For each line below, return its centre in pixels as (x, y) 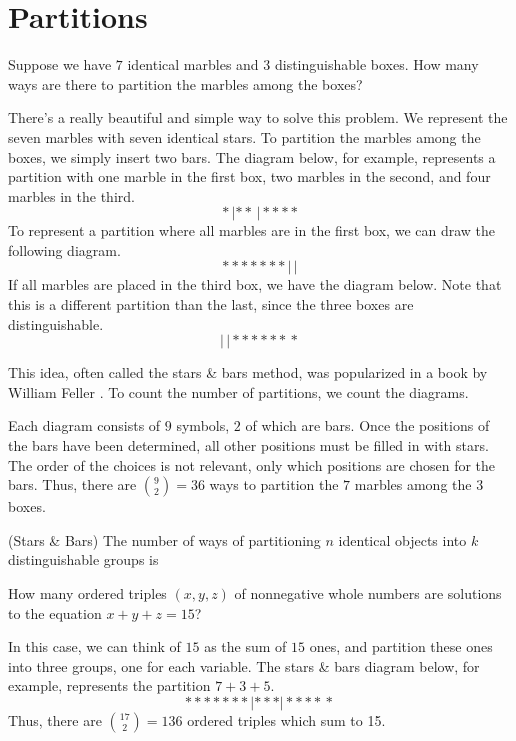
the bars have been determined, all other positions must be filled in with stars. (248, 445)
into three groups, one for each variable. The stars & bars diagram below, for (244, 665)
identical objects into (402, 539)
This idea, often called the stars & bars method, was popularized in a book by (248, 372)
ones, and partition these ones (401, 646)
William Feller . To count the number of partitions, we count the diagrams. (238, 391)
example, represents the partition (109, 685)
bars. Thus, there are (72, 484)
